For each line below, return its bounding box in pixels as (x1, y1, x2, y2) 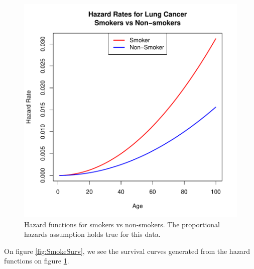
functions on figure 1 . (4, 255, 69, 266)
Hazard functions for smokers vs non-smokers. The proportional (24, 219, 220, 229)
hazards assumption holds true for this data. (24, 229, 161, 239)
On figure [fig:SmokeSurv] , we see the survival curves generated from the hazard (4, 245, 250, 256)
